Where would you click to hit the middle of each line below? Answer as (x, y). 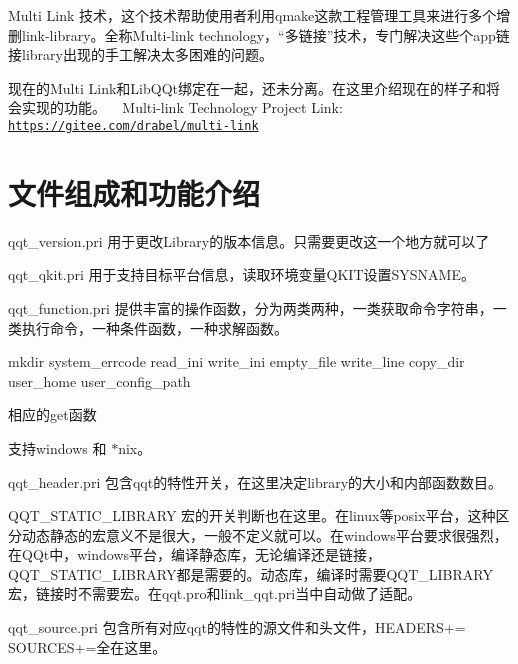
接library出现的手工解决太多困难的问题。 (140, 54)
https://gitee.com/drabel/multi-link (133, 125)
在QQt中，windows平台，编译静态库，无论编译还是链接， (195, 554)
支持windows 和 (57, 447)
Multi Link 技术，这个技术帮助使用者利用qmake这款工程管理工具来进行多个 (252, 15)
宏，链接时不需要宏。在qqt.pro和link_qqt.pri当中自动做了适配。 (215, 593)
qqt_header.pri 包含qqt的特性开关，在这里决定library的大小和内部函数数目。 (255, 481)
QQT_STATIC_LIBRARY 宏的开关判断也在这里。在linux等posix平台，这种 (252, 515)
